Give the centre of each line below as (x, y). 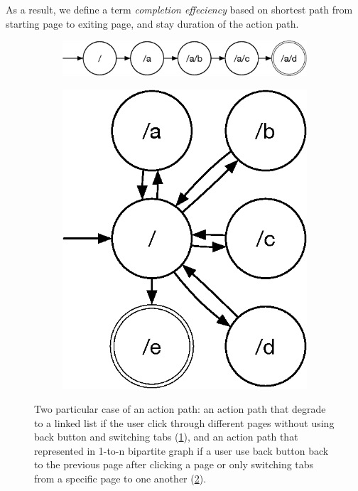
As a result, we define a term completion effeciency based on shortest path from (179, 9)
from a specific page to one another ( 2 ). (120, 479)
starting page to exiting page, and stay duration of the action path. (152, 23)
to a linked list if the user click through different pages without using (184, 422)
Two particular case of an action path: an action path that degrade (180, 409)
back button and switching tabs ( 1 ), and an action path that (166, 437)
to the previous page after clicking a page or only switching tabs (174, 464)
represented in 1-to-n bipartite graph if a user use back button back (181, 450)
